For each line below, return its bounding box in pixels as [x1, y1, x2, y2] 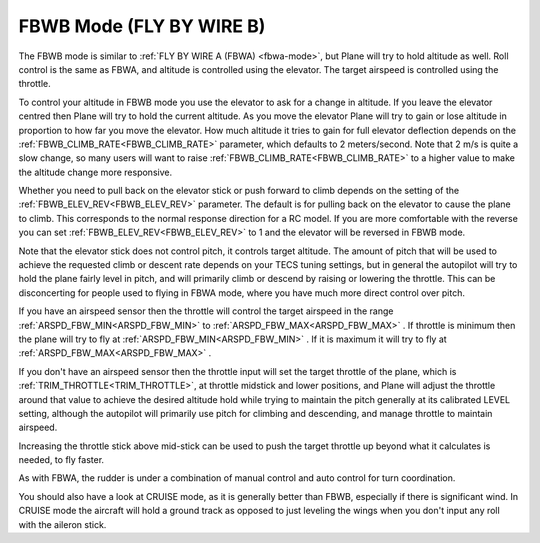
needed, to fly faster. [18, 454, 105, 466]
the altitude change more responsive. [18, 166, 173, 178]
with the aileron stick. [18, 518, 107, 530]
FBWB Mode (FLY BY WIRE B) [18, 15, 266, 37]
